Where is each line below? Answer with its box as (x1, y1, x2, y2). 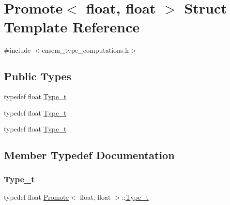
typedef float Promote (4, 191, 69, 202)
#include (4, 45, 31, 55)
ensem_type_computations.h (42, 45, 129, 55)
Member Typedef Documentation (4, 147, 175, 162)
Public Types (4, 69, 72, 84)
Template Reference (4, 17, 140, 37)
